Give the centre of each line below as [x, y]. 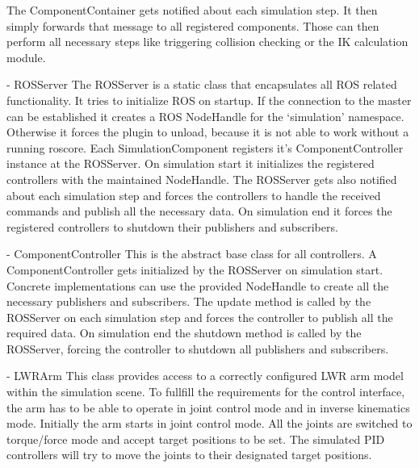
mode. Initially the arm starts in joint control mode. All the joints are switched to [209, 423]
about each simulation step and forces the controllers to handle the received [194, 195]
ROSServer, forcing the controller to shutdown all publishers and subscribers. [198, 348]
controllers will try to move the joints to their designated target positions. [189, 455]
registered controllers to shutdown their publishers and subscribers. [172, 226]
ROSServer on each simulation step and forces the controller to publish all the [200, 317]
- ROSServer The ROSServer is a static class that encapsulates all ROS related [202, 84]
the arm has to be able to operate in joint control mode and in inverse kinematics [208, 407]
